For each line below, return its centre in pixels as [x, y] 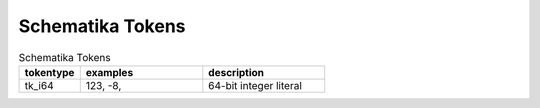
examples [109, 72]
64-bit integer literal [255, 85]
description [236, 72]
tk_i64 [39, 85]
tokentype [49, 72]
